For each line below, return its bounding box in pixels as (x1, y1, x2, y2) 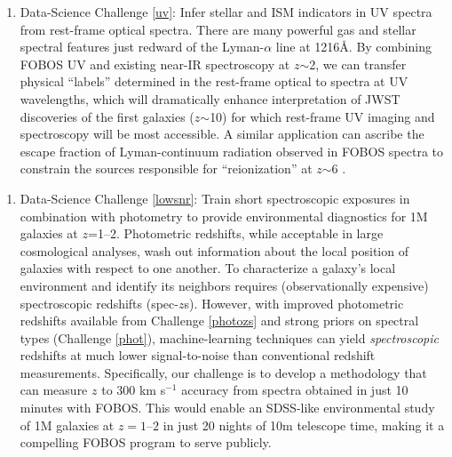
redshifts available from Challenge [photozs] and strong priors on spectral (20, 311, 419, 330)
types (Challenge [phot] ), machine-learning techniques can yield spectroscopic (20, 328, 440, 347)
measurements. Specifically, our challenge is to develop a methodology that (20, 363, 427, 381)
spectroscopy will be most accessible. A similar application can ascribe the (20, 124, 424, 143)
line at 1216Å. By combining (275, 37, 432, 56)
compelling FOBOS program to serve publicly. (20, 433, 272, 452)
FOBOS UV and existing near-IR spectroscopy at (20, 54, 290, 73)
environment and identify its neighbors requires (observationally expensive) (20, 276, 429, 294)
